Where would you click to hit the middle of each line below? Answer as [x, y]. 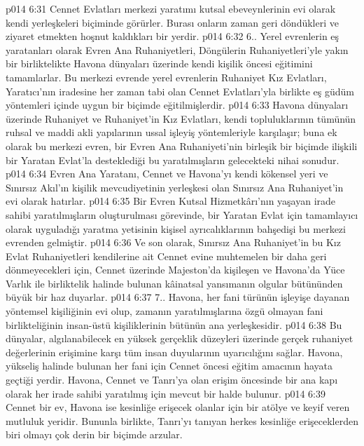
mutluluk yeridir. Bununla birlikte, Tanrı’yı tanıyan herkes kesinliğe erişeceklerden [182, 420]
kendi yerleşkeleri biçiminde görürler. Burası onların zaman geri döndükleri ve [172, 22]
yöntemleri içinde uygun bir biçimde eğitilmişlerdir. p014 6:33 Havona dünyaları [177, 105]
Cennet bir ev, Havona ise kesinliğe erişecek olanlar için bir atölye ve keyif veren [178, 407]
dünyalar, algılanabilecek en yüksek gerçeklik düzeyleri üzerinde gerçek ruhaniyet [180, 338]
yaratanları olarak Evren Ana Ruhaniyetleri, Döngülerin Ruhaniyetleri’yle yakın [177, 49]
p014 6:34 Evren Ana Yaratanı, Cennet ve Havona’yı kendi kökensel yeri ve [167, 174]
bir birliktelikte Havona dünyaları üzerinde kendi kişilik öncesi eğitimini [159, 63]
